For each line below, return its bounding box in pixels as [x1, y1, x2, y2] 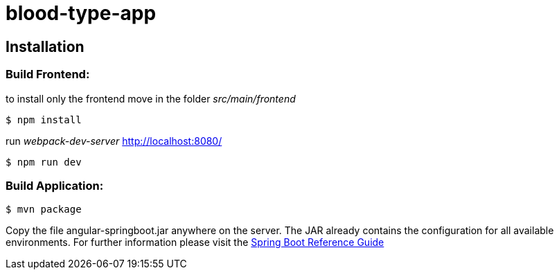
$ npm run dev [6, 156, 82, 168]
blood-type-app [6, 1, 157, 25]
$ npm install [6, 114, 82, 125]
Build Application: [6, 178, 104, 193]
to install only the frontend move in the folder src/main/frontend [6, 92, 296, 105]
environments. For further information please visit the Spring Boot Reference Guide [6, 236, 384, 249]
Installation [6, 37, 85, 55]
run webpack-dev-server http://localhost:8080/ [6, 134, 222, 147]
